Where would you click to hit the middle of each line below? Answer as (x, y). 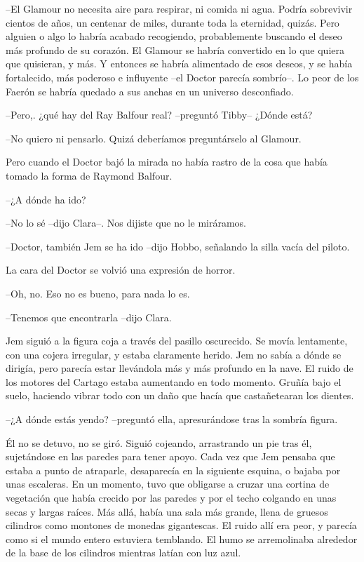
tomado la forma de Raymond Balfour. (89, 175)
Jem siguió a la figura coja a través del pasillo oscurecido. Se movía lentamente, (177, 341)
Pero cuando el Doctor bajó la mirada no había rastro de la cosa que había (167, 162)
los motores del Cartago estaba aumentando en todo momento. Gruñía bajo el (174, 381)
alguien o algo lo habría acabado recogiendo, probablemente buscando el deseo (174, 36)
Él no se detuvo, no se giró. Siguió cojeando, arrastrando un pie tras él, (159, 442)
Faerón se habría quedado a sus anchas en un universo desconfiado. (150, 91)
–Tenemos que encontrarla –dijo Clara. (89, 317)
